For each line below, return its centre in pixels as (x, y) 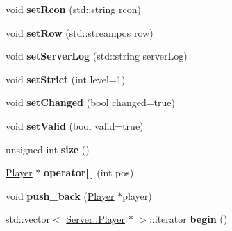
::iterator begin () (188, 219)
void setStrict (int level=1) (66, 79)
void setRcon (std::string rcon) (73, 9)
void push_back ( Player (60, 195)
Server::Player (96, 219)
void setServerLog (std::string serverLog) (97, 56)
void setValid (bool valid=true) (75, 125)
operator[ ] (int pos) (89, 172)
